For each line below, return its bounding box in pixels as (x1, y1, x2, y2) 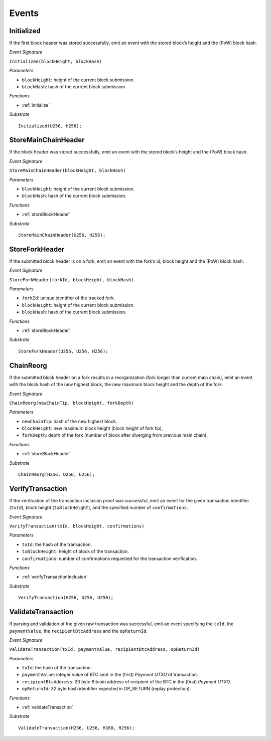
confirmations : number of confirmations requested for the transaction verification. (22, 555, 198, 562)
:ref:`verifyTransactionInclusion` (22, 574, 88, 580)
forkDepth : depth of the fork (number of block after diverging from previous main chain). (22, 432, 208, 438)
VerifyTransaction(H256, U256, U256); (18, 595, 114, 601)
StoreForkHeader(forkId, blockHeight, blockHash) (9, 277, 134, 283)
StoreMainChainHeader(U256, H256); (18, 232, 106, 238)
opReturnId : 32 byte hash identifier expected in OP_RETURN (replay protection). (22, 686, 191, 692)
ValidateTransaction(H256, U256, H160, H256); (18, 725, 135, 730)
